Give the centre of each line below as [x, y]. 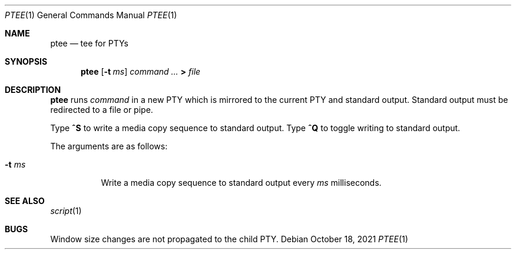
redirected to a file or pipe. [102, 110]
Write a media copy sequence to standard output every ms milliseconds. [241, 183]
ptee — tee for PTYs [89, 43]
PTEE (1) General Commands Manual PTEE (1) [91, 15]
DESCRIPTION [33, 90]
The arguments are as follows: [109, 146]
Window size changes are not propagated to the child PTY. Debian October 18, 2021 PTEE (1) [229, 239]
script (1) [66, 211]
